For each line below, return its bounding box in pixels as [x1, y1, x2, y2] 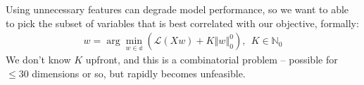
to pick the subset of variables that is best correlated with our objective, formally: [6, 15, 359, 30]
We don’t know [6, 52, 71, 67]
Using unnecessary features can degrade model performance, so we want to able [6, 2, 349, 16]
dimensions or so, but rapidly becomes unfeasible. [32, 66, 246, 81]
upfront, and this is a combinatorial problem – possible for [85, 52, 338, 67]
